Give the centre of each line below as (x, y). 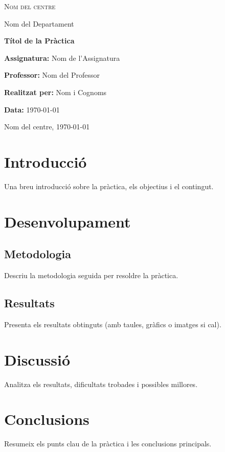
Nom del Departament (39, 23)
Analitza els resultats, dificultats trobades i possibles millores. (101, 384)
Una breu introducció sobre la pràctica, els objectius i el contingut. (109, 186)
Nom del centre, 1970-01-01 (47, 127)
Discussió (37, 359)
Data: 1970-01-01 (32, 109)
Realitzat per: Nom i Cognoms (55, 92)
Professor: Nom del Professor (52, 75)
